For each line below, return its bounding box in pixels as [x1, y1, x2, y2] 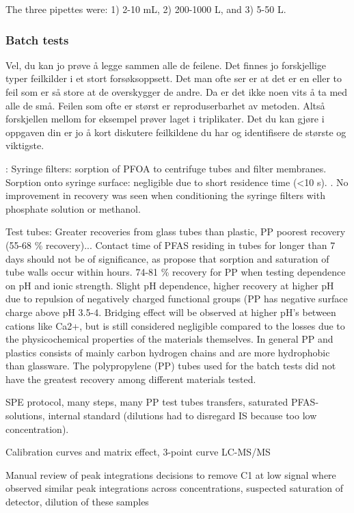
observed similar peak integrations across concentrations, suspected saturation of [5, 481, 344, 495]
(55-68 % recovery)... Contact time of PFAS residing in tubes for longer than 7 [5, 237, 336, 252]
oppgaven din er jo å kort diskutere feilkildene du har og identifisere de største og [5, 124, 346, 139]
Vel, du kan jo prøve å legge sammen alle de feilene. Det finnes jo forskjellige [5, 57, 327, 72]
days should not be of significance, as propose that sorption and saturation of [5, 251, 329, 265]
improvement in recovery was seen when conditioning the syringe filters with [5, 188, 325, 202]
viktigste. [5, 138, 44, 153]
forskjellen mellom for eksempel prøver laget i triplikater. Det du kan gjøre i [5, 111, 325, 126]
